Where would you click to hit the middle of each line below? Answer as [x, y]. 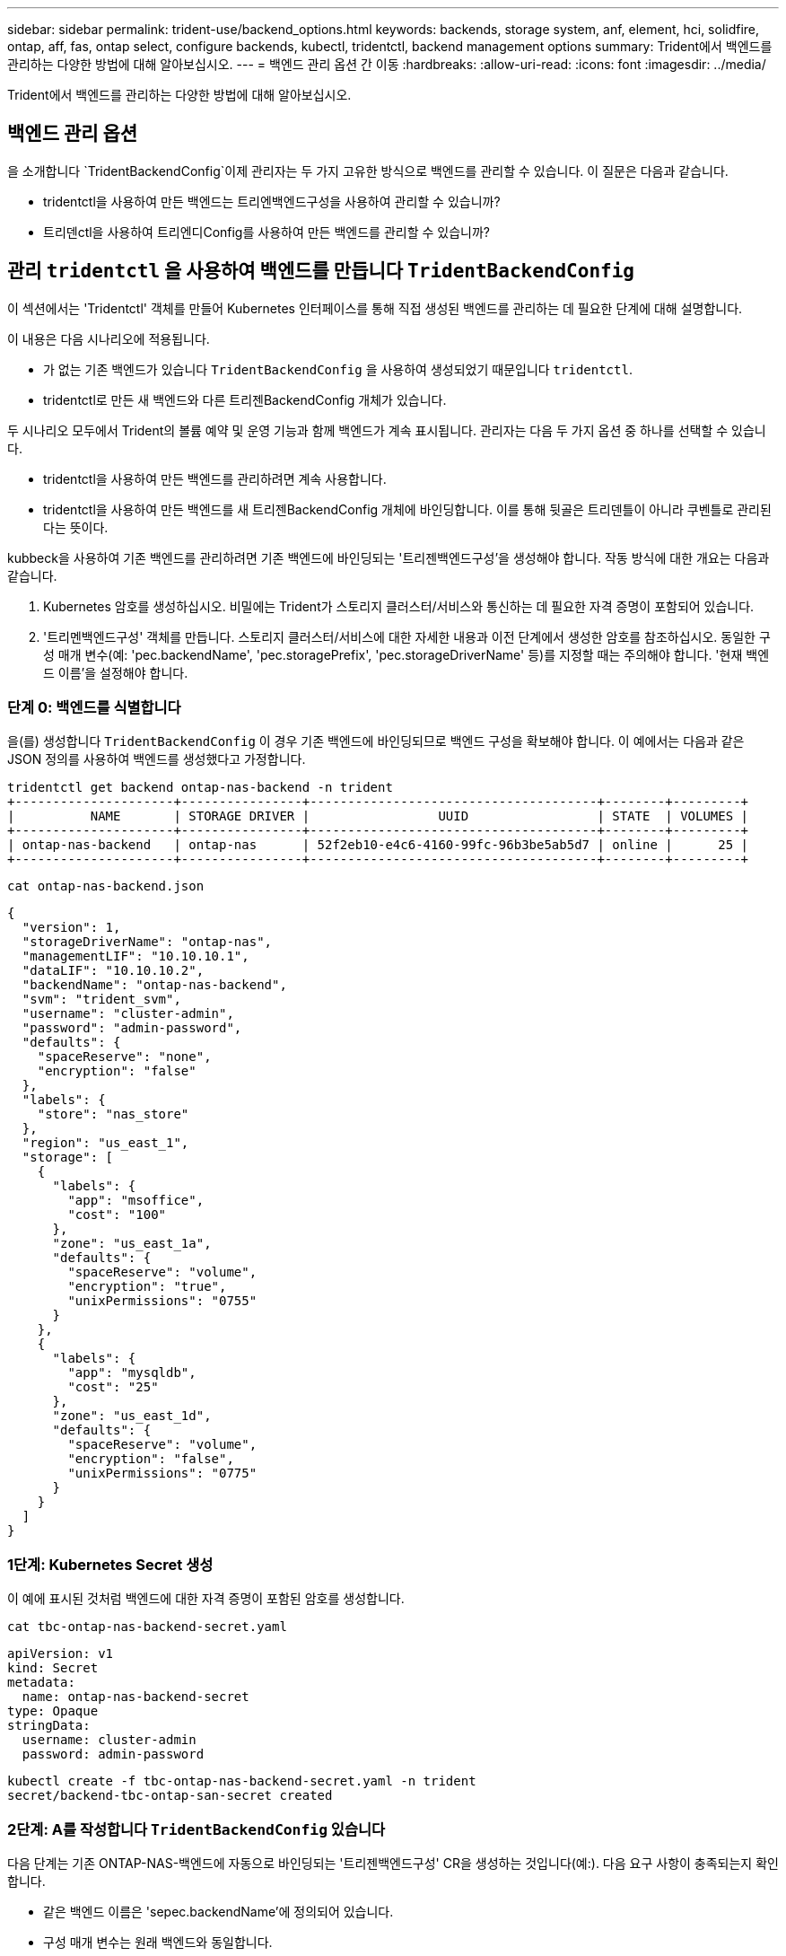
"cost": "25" [113, 1387]
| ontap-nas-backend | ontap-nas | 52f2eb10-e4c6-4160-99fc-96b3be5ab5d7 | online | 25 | [378, 845]
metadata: [41, 1683]
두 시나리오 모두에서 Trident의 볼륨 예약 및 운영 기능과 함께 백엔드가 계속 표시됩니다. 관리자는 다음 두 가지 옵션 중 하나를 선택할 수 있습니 [387, 430]
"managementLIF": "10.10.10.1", [135, 956]
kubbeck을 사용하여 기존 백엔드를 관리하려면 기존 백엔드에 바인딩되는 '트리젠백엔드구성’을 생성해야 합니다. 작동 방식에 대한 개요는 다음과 [389, 557]
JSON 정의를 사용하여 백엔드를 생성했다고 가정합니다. [157, 759]
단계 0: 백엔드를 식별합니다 [94, 708]
